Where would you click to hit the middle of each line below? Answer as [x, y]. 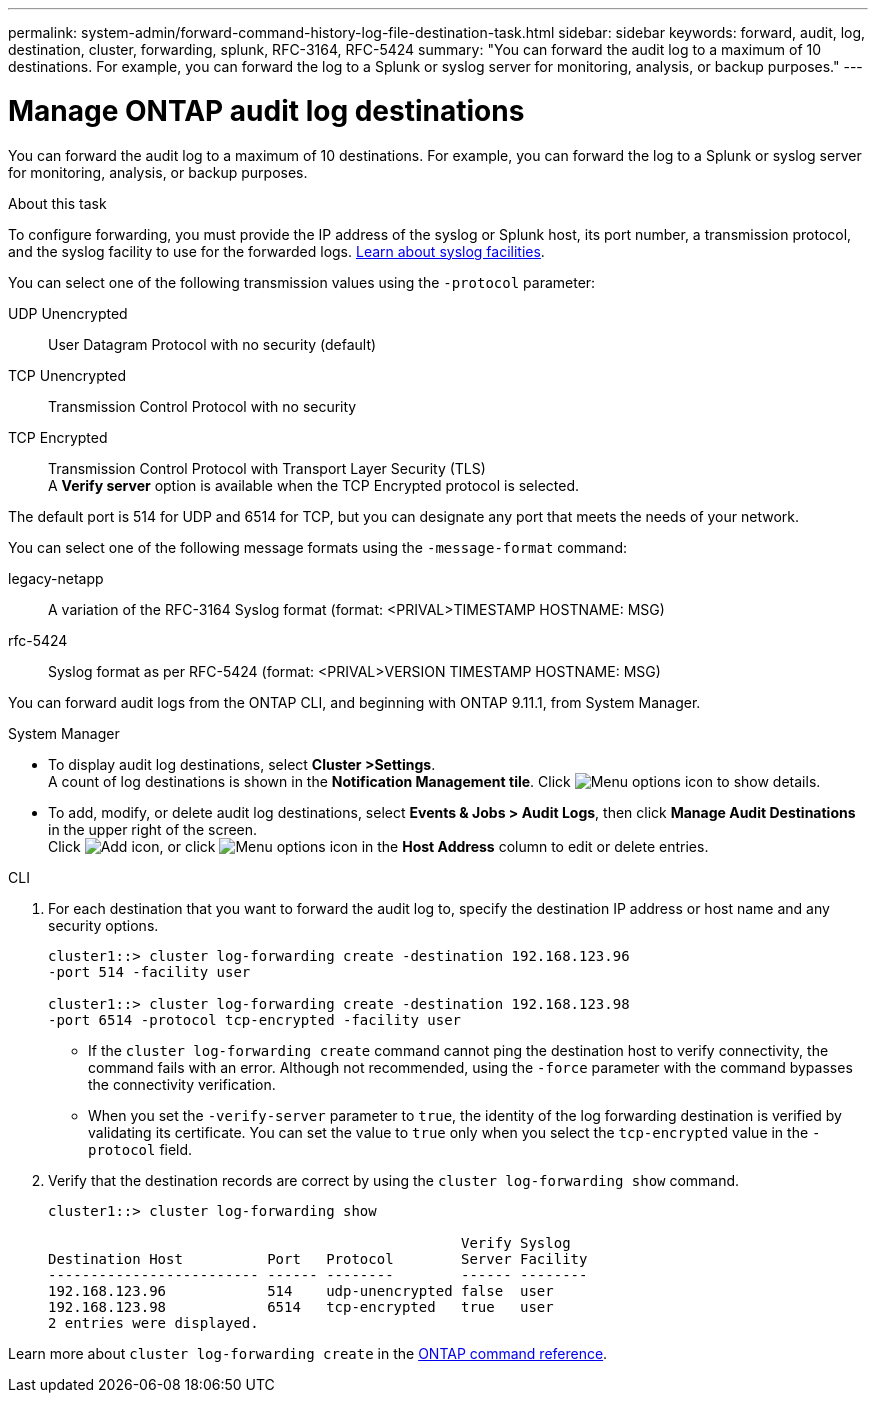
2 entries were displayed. [153, 1322]
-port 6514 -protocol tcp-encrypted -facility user [255, 1019]
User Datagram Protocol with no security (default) [212, 344]
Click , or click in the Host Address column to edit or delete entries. [378, 846]
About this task [57, 203]
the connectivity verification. [182, 1084]
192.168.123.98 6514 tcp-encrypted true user [301, 1306]
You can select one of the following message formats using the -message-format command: [317, 547]
